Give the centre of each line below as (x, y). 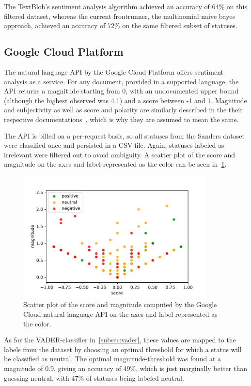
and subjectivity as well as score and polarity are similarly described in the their (123, 110)
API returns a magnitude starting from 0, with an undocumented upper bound (121, 91)
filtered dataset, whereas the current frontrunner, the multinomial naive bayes (119, 16)
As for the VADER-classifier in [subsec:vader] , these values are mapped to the (120, 340)
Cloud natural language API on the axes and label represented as (120, 314)
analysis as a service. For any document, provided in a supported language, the (121, 81)
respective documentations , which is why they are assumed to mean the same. (121, 119)
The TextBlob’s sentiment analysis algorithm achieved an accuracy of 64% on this (125, 6)
